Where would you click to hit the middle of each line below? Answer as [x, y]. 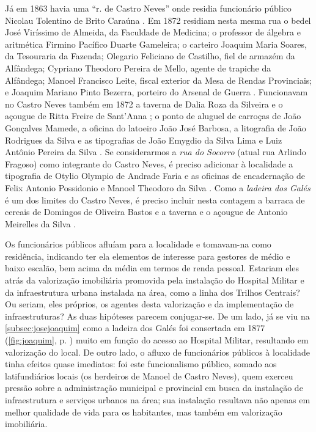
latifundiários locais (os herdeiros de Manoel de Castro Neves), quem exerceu [149, 375]
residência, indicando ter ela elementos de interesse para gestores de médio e [148, 256]
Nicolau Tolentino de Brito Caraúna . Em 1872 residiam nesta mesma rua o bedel [158, 20]
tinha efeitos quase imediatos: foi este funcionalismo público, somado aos [141, 364]
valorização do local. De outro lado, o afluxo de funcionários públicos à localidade [158, 352]
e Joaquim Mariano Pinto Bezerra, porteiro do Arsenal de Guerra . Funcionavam [156, 92]
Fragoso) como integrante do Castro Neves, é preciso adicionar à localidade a [149, 163]
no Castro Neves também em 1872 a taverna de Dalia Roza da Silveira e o [144, 104]
